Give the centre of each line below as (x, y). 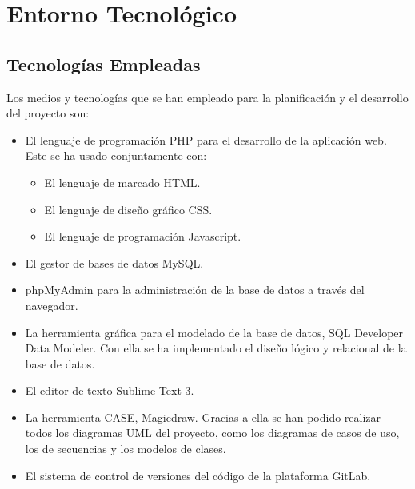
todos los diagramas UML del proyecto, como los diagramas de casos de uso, (212, 433)
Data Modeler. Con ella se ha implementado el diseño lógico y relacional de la (216, 348)
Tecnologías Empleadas (104, 64)
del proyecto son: (48, 113)
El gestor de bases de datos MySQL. (114, 262)
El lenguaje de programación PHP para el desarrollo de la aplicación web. (206, 139)
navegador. (52, 305)
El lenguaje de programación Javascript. (143, 236)
